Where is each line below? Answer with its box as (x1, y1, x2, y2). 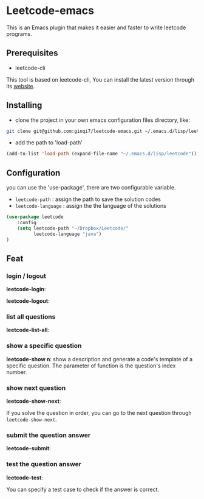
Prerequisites (6, 48, 58, 58)
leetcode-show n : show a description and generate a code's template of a (6, 355, 193, 363)
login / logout (6, 272, 47, 280)
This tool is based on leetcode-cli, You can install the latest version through (6, 76, 195, 83)
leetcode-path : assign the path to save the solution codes (15, 196, 161, 203)
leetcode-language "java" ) (33, 231, 102, 237)
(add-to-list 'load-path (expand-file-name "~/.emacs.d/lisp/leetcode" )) (6, 150, 197, 157)
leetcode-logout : (6, 297, 50, 305)
